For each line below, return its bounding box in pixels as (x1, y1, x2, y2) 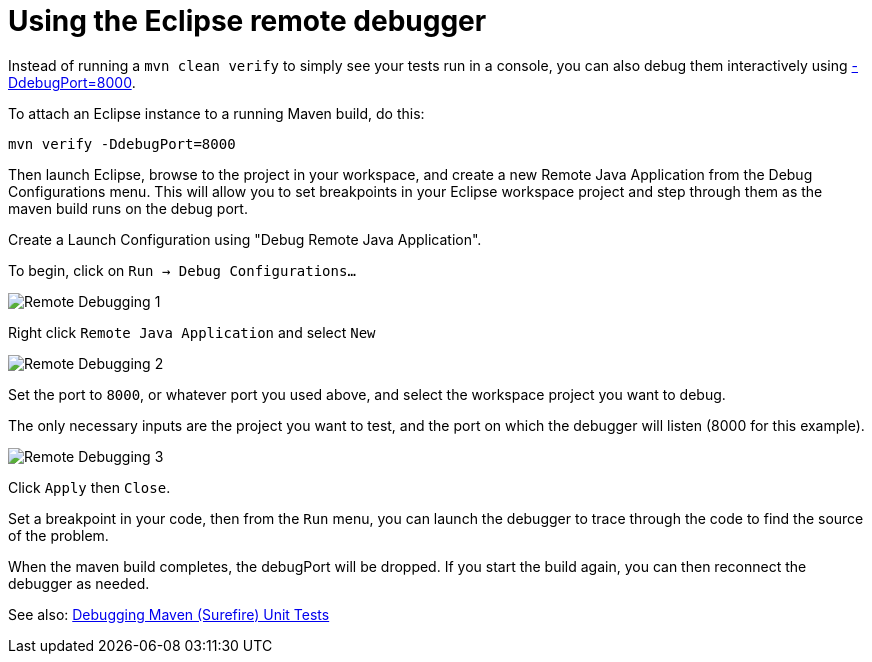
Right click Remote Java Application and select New (8, 323, 376, 341)
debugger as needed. (8, 574, 150, 592)
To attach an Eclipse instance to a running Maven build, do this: (8, 104, 425, 122)
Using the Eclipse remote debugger (8, 4, 487, 38)
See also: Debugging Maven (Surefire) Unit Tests (8, 605, 330, 623)
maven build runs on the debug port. (8, 199, 248, 217)
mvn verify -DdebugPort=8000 (8, 135, 236, 152)
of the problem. (8, 526, 109, 544)
